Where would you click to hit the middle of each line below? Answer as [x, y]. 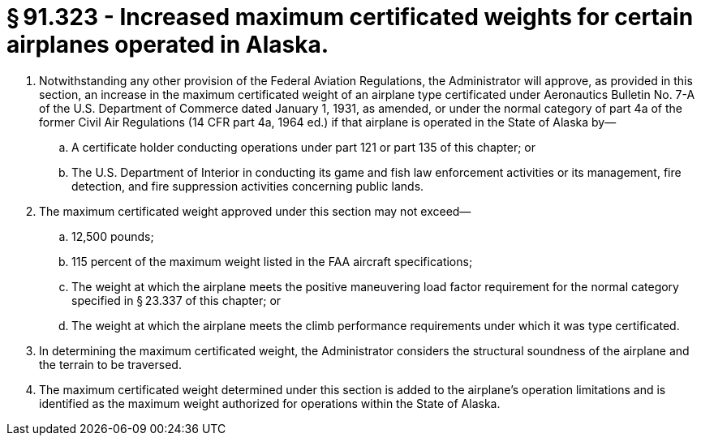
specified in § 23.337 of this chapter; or [176, 300]
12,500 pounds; [113, 236]
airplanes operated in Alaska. [168, 45]
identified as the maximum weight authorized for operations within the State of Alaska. [270, 403]
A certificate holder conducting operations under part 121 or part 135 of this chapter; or [304, 147]
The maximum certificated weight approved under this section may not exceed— [255, 211]
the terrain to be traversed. [110, 364]
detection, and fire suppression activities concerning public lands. [248, 186]
